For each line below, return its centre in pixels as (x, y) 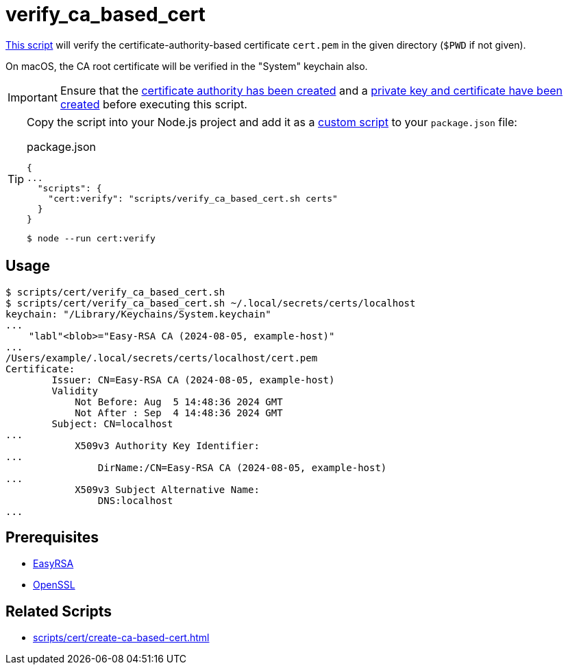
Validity (75, 391)
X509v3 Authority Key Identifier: (167, 445)
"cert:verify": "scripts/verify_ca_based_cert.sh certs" (193, 198)
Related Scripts (59, 611)
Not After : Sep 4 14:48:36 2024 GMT (179, 412)
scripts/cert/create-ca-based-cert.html (121, 638)
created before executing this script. (153, 104)
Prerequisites (52, 538)
